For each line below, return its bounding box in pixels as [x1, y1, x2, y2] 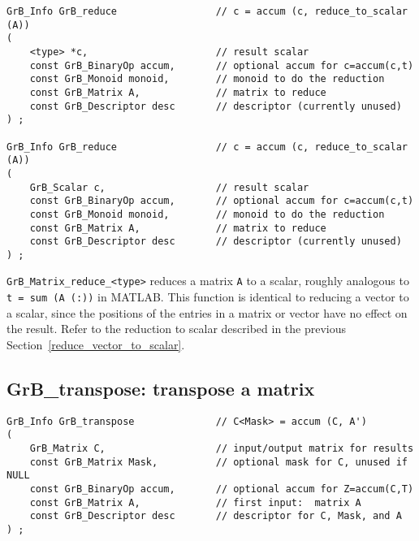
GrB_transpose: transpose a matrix [6, 375, 315, 400]
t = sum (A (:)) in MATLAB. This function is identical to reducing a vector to [6, 288, 409, 305]
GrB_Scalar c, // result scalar [29, 181, 309, 193]
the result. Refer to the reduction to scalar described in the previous [6, 320, 347, 337]
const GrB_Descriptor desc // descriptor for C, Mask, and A [29, 510, 402, 522]
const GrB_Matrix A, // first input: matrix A [29, 496, 361, 509]
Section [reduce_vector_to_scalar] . [6, 335, 185, 353]
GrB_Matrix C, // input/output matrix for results [29, 443, 414, 455]
